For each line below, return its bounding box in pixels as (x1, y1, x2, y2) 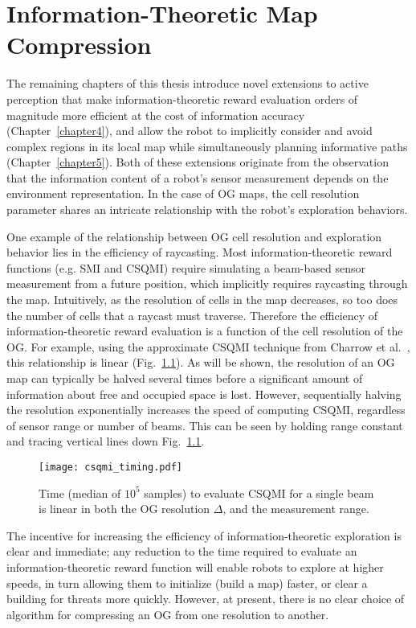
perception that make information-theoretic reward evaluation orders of (6, 90, 358, 107)
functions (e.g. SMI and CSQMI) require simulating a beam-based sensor (6, 259, 365, 276)
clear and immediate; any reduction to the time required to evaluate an (6, 543, 357, 560)
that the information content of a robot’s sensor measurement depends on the (6, 169, 389, 186)
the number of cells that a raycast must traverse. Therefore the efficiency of (6, 306, 378, 323)
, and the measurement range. (222, 500, 369, 517)
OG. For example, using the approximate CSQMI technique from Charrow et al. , (6, 338, 410, 355)
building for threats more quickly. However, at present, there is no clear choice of (6, 590, 405, 607)
